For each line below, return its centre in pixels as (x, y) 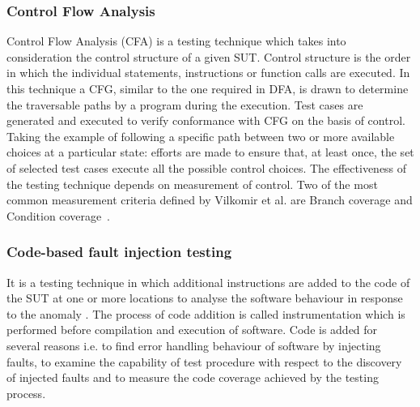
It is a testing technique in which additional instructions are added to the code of (208, 282)
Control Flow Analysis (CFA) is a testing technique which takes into (176, 41)
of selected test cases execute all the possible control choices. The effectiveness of (207, 167)
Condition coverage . (59, 215)
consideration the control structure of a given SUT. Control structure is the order (209, 56)
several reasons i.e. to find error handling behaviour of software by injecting (194, 345)
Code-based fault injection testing (119, 252)
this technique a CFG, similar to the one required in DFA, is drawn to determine (208, 88)
